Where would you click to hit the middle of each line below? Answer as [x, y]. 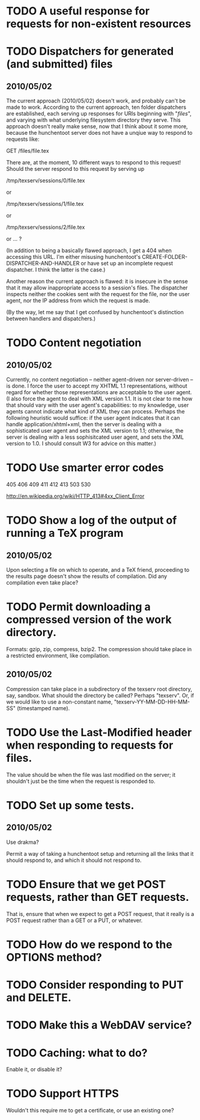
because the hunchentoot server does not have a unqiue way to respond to [99, 133]
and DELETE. [39, 998]
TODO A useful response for [78, 11]
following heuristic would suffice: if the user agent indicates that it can [93, 418]
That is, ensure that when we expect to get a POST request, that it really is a [100, 914]
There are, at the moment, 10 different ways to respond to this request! [94, 162]
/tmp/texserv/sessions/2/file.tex [46, 227]
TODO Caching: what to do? [77, 1053]
